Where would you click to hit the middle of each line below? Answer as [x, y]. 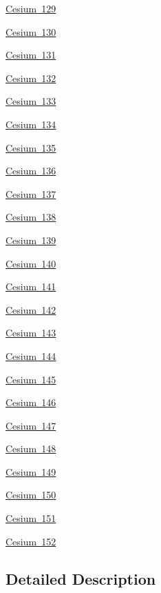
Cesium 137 [31, 193]
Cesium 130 [31, 31]
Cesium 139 [31, 240]
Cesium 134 [31, 124]
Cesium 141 [31, 287]
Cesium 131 [31, 55]
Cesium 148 [31, 449]
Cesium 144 [31, 355]
